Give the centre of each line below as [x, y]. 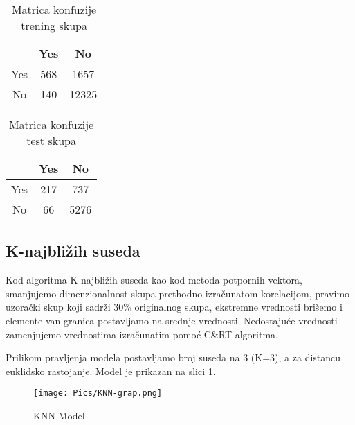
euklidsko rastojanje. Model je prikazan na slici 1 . [111, 371]
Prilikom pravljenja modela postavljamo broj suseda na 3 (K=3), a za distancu [173, 357]
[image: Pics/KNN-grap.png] [98, 393]
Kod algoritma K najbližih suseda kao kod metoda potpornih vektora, [154, 280]
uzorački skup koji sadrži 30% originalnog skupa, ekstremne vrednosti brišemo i [174, 307]
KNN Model [59, 416]
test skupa [51, 140]
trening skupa [54, 25]
